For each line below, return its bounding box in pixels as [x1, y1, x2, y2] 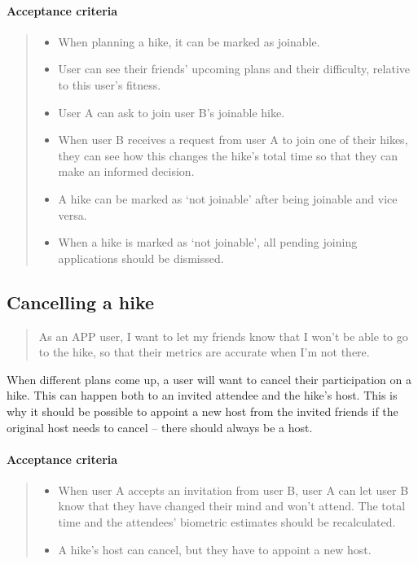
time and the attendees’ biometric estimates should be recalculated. [58, 514, 396, 531]
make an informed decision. [58, 163, 195, 180]
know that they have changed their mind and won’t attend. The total [58, 497, 406, 514]
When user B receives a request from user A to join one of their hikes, [58, 131, 408, 148]
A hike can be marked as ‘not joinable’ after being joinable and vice [58, 190, 398, 207]
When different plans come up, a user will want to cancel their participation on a [7, 370, 411, 387]
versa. [58, 206, 87, 223]
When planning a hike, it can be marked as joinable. [58, 33, 320, 50]
